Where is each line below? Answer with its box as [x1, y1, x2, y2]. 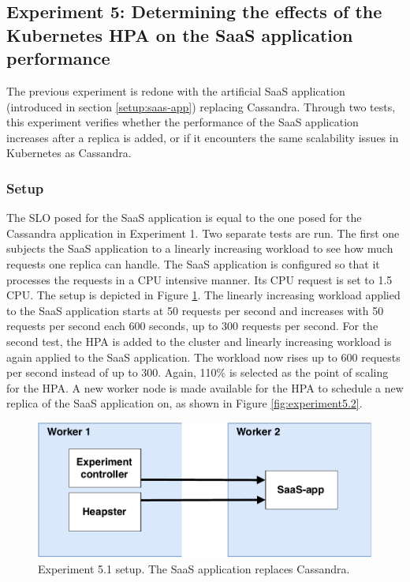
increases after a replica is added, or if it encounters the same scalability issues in [6, 129, 399, 145]
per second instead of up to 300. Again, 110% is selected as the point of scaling [6, 364, 389, 381]
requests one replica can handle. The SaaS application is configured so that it [6, 255, 380, 272]
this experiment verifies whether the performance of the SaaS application [6, 114, 359, 130]
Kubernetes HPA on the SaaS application [6, 22, 353, 47]
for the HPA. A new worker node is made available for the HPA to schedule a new [6, 379, 404, 396]
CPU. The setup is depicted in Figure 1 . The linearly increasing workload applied [6, 287, 401, 303]
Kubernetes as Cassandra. [6, 145, 132, 161]
